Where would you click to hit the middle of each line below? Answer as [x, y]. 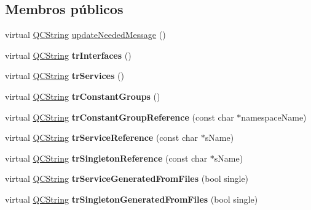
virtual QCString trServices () [65, 76]
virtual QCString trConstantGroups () [83, 96]
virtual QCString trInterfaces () [68, 55]
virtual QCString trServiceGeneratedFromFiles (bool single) [127, 178]
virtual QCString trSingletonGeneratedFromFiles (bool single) [132, 199]
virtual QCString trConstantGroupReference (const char [120, 117]
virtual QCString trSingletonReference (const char [106, 158]
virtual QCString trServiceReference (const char [102, 137]
